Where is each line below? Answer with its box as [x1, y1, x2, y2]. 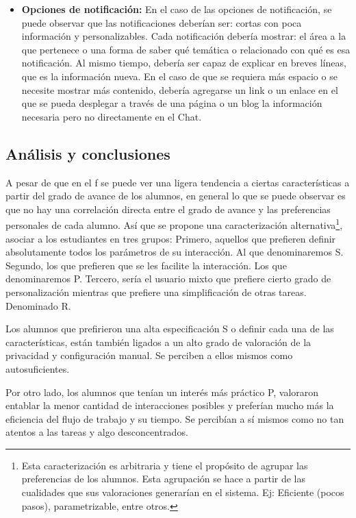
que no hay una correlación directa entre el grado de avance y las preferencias [5, 201, 331, 216]
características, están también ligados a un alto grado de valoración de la [5, 334, 311, 349]
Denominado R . [5, 298, 71, 312]
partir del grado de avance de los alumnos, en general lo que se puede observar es [5, 188, 346, 203]
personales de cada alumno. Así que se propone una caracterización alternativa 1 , [5, 216, 343, 232]
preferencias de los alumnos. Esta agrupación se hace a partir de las [21, 471, 306, 486]
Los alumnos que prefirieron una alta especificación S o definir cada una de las [5, 321, 334, 336]
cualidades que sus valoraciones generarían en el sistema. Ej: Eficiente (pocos [21, 485, 344, 500]
